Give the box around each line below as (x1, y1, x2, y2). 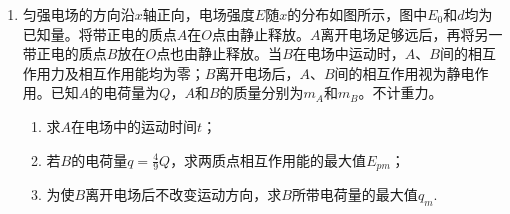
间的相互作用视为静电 (334, 62, 475, 83)
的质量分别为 (219, 82, 304, 103)
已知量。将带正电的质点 (22, 23, 177, 44)
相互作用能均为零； (78, 62, 205, 83)
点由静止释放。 (211, 23, 310, 44)
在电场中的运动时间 (71, 115, 198, 136)
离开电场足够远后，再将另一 (320, 23, 503, 44)
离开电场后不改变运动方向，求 (85, 184, 282, 205)
